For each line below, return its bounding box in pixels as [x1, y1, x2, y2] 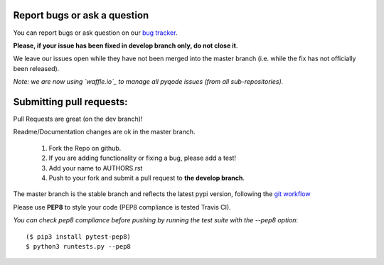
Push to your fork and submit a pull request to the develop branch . [48, 173, 245, 182]
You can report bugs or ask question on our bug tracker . [13, 28, 178, 37]
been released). [13, 64, 60, 72]
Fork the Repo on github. [48, 144, 122, 152]
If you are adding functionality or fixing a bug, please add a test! [48, 153, 237, 163]
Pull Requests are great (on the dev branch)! [13, 114, 143, 123]
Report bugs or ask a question [13, 9, 149, 21]
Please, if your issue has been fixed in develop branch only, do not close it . [13, 41, 238, 50]
